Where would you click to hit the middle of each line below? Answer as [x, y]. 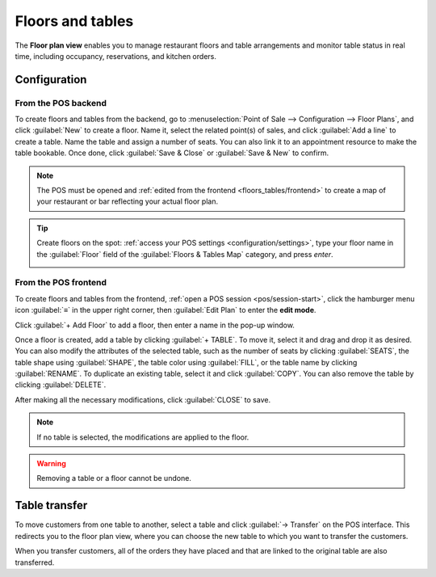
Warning [51, 464]
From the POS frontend [61, 283]
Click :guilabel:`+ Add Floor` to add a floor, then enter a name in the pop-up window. [155, 325]
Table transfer [51, 505]
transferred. [35, 562]
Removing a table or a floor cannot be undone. [114, 478]
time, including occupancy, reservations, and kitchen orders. [116, 56]
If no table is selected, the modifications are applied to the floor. [143, 437]
